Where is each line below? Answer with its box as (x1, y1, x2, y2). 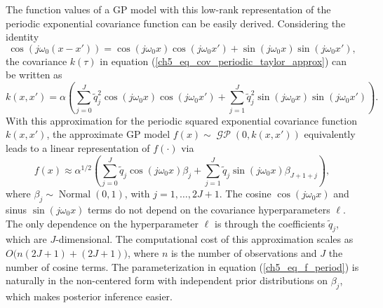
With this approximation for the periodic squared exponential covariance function (6, 113, 357, 127)
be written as (6, 67, 62, 82)
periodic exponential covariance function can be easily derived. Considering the (6, 15, 346, 30)
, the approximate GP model (46, 127, 170, 141)
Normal (58, 190, 91, 200)
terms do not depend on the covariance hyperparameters (88, 202, 330, 216)
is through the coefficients (214, 216, 325, 230)
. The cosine (219, 186, 271, 201)
